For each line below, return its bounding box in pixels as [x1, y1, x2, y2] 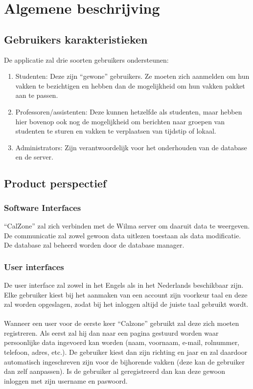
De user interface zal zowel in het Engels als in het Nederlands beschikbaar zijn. [4, 279, 244, 290]
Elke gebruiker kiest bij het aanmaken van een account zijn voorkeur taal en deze [4, 289, 248, 299]
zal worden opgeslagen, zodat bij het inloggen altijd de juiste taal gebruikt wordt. [4, 299, 249, 309]
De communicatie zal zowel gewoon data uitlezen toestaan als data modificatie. [4, 230, 241, 240]
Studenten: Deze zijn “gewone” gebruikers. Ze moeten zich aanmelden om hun [15, 71, 250, 81]
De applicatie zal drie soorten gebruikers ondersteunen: [4, 54, 169, 65]
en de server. [15, 152, 53, 162]
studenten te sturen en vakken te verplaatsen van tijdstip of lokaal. [15, 126, 216, 136]
